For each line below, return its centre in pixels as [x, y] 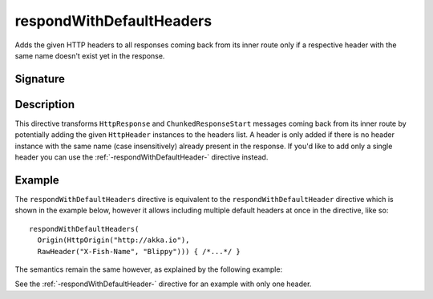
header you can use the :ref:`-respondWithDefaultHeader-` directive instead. [142, 157]
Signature [40, 79]
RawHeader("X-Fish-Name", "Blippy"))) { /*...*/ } [139, 251]
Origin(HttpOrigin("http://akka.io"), [113, 240]
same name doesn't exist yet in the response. [90, 55]
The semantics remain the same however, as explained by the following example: [149, 269]
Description [45, 104]
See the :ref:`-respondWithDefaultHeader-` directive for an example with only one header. [163, 284]
